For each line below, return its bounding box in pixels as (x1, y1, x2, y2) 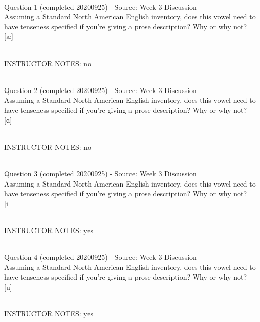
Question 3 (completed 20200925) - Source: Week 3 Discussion (4, 168, 197, 178)
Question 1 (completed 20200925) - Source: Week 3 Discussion (4, 1, 197, 12)
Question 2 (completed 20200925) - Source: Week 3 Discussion (4, 84, 197, 95)
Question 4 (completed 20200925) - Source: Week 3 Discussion (4, 252, 197, 262)
